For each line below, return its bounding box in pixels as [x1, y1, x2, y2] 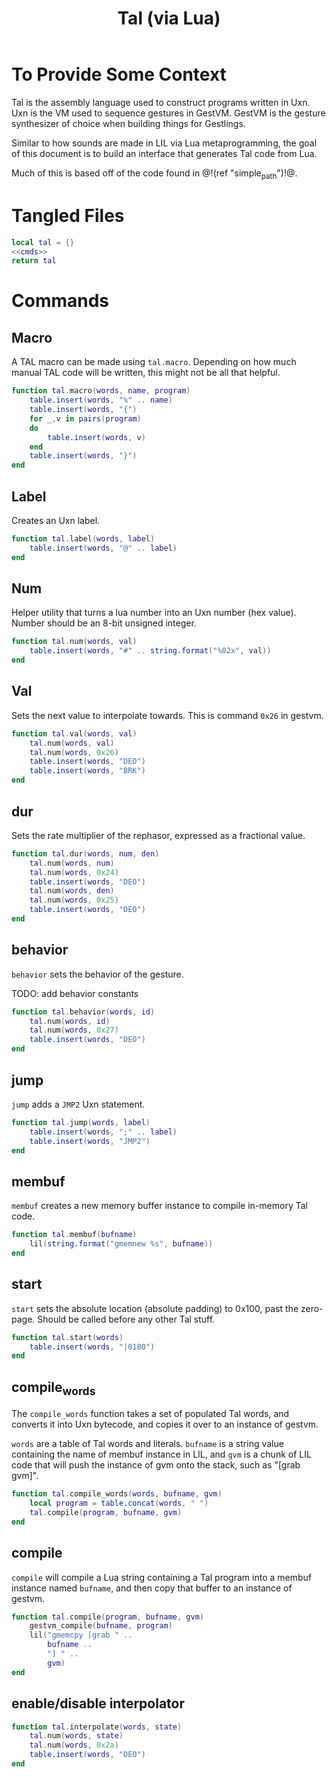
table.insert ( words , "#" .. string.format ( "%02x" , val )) [29, 646, 272, 656]
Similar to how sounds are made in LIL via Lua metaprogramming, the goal [11, 137, 318, 149]
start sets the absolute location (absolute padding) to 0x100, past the [11, 1302, 299, 1314]
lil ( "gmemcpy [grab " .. [29, 1630, 133, 1641]
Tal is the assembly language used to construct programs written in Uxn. [11, 96, 311, 108]
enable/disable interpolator [11, 1695, 186, 1712]
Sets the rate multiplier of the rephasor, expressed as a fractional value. [11, 829, 306, 841]
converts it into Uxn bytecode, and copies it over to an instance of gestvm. [11, 1418, 319, 1431]
